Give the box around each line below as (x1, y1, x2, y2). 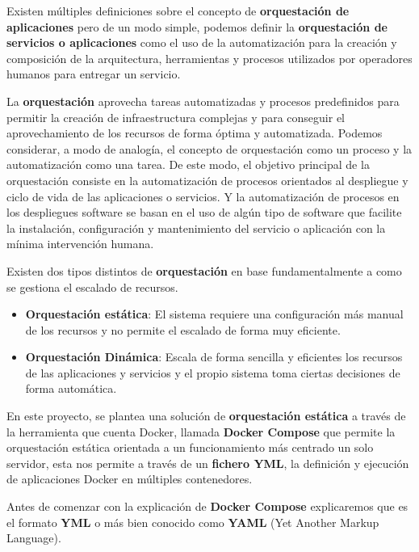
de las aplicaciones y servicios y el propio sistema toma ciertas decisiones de (25, 364, 400, 381)
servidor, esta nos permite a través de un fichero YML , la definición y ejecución (6, 454, 409, 471)
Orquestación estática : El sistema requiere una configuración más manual (25, 305, 404, 322)
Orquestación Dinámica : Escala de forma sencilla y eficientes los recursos (25, 348, 403, 365)
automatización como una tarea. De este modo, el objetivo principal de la (6, 156, 370, 173)
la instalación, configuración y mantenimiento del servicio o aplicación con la (6, 219, 386, 236)
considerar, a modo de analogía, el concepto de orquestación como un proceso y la (6, 140, 413, 157)
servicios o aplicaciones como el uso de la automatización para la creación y (6, 34, 397, 51)
